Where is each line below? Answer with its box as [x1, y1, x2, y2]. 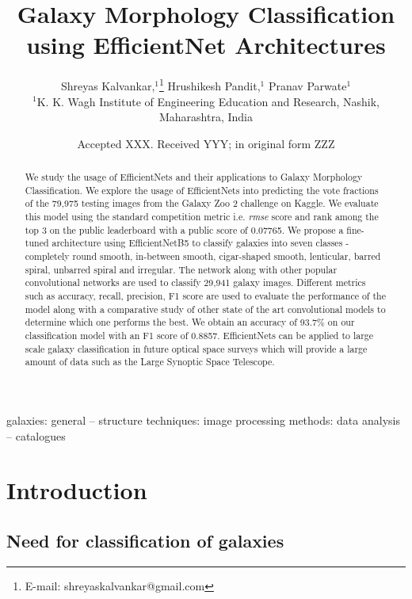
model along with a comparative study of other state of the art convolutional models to [25, 302, 386, 315]
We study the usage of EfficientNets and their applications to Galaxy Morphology [25, 170, 363, 184]
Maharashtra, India [158, 109, 254, 125]
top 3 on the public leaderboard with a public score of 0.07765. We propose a [25, 223, 344, 236]
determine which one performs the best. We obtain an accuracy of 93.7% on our [25, 315, 355, 329]
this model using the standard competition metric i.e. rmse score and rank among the [25, 210, 379, 223]
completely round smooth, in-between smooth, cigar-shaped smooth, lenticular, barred [25, 250, 381, 263]
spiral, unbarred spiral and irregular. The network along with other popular [25, 262, 338, 276]
